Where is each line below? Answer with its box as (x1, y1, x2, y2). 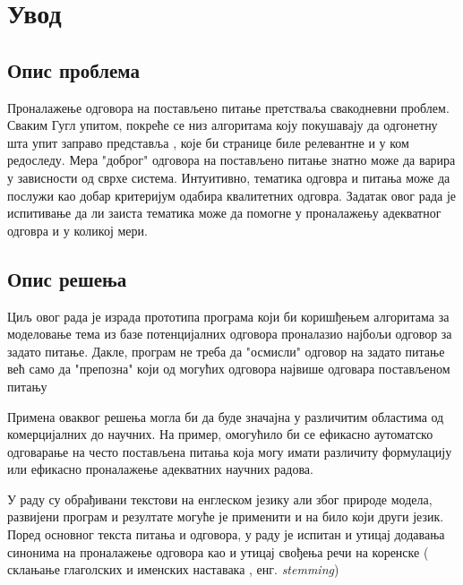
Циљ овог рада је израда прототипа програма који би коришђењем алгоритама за (7, 306, 450, 325)
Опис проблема (7, 56, 140, 83)
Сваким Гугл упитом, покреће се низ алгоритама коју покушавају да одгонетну (7, 116, 438, 134)
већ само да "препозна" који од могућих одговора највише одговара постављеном (7, 359, 450, 378)
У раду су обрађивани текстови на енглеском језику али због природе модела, (7, 489, 433, 508)
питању (7, 376, 47, 395)
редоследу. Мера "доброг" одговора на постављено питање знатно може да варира (7, 151, 456, 169)
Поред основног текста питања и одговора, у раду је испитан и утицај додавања (7, 525, 445, 544)
